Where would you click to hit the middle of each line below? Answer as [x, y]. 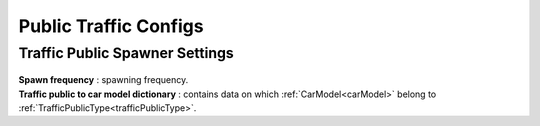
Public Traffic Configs [111, 26]
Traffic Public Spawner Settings [126, 53]
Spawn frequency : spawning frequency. [103, 80]
